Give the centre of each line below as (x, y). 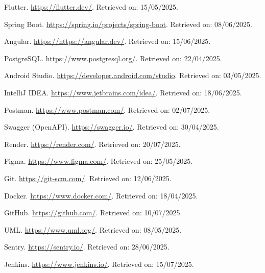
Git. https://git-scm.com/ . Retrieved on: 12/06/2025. (88, 178)
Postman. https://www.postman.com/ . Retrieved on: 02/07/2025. (107, 109)
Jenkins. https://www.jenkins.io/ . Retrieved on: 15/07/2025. (99, 264)
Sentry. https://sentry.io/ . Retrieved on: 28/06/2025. (87, 247)
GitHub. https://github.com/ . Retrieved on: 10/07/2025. (93, 213)
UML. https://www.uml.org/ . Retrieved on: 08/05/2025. (93, 229)
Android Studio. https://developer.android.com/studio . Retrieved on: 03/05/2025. (133, 75)
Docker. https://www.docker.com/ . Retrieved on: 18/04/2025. (101, 195)
